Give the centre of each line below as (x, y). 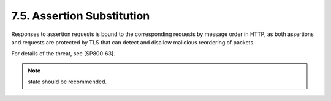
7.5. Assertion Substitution (81, 16)
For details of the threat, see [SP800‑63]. (63, 54)
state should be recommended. (67, 82)
